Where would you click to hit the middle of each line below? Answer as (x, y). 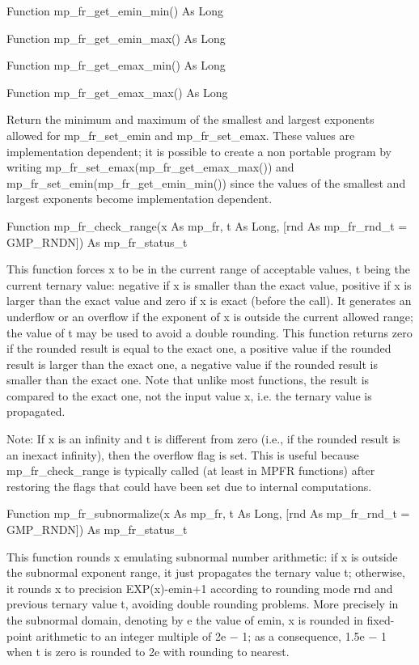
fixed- (381, 620)
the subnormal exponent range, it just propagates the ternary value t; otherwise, (206, 572)
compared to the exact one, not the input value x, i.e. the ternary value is (189, 395)
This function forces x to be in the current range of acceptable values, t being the (208, 269)
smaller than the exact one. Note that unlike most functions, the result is (188, 380)
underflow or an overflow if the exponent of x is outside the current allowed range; (210, 316)
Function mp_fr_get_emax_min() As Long (116, 65)
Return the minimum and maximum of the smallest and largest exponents (190, 119)
